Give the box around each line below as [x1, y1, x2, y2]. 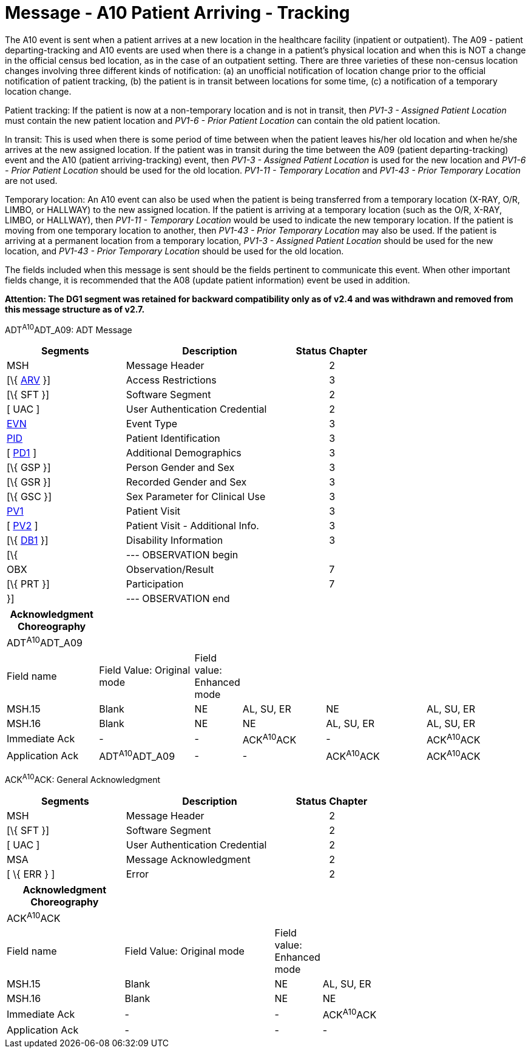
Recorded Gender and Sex [126, 476, 247, 489]
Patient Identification [126, 432, 220, 445]
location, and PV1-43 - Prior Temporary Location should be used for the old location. [5, 245, 344, 256]
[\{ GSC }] [7, 490, 52, 503]
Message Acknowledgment [126, 853, 251, 866]
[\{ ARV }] [7, 374, 51, 387]
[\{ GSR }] [7, 476, 51, 489]
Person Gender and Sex [126, 461, 235, 474]
